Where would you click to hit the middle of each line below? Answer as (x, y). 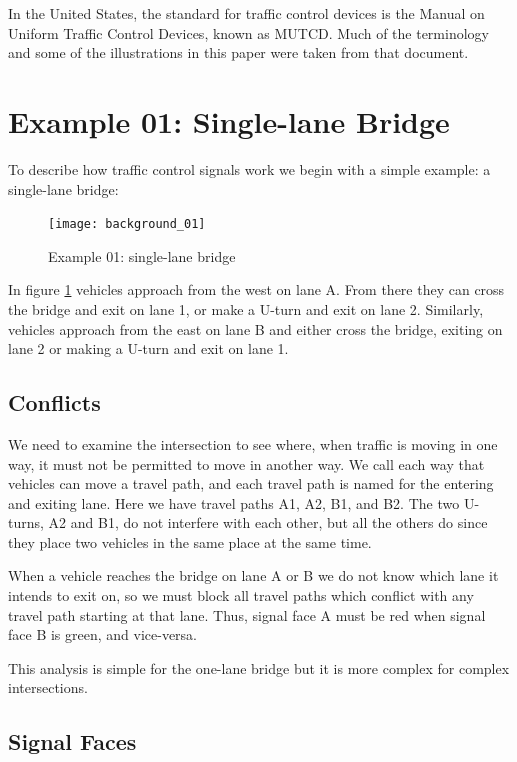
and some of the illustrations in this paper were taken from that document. (238, 52)
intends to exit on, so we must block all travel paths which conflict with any (241, 595)
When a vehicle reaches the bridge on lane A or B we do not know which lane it (253, 575)
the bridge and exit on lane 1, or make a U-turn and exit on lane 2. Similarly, (246, 308)
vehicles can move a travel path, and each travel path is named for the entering (251, 483)
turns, (26, 522)
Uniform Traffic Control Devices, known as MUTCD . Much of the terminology (248, 32)
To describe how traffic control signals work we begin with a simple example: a (249, 168)
